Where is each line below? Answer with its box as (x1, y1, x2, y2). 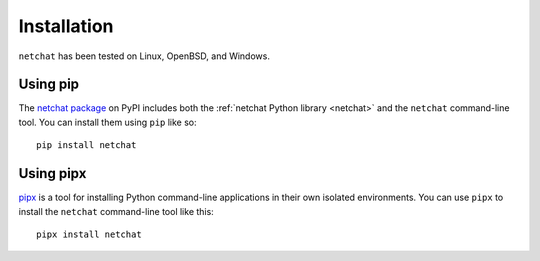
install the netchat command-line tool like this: (18, 205, 214, 217)
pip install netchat (36, 140, 137, 151)
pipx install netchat (36, 228, 142, 240)
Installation (18, 15, 114, 37)
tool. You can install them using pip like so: (18, 116, 197, 128)
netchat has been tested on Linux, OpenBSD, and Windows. (18, 50, 270, 62)
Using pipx (18, 165, 87, 182)
